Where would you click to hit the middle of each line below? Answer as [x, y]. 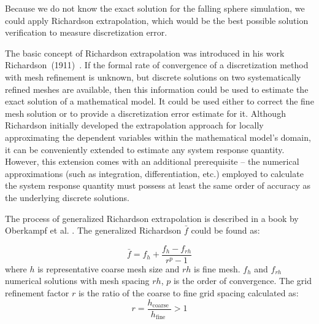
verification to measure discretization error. [86, 32]
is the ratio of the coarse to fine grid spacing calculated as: [188, 292]
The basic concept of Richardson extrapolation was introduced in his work [145, 53]
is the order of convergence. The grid [242, 281]
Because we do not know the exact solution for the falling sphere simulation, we [155, 8]
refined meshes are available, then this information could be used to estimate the [157, 89]
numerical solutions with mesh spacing [77, 281]
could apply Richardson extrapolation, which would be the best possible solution [157, 20]
